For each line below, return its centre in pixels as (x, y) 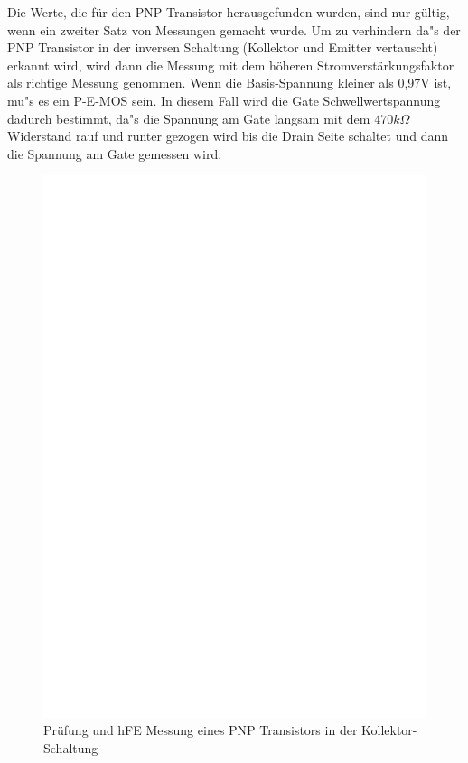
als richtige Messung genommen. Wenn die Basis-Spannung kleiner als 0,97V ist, (229, 83)
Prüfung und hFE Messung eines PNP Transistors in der (201, 730)
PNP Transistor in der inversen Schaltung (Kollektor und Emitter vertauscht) (223, 47)
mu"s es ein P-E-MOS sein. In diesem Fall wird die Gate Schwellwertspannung (224, 100)
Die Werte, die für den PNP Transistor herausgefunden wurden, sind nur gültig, (229, 12)
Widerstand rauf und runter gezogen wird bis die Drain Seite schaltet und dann (228, 136)
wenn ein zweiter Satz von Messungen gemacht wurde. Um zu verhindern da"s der (234, 29)
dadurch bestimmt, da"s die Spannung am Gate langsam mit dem (189, 118)
